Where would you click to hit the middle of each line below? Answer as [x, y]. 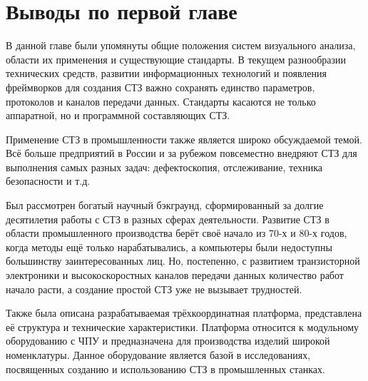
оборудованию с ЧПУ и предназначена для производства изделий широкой [168, 341]
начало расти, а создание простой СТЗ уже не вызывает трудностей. [154, 289]
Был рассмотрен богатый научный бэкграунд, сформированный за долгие [165, 205]
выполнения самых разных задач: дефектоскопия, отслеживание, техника [164, 167]
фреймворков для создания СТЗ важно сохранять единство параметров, [160, 87]
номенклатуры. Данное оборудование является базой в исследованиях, [158, 355]
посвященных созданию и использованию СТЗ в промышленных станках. [165, 369]
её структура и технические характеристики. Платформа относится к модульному [182, 326]
